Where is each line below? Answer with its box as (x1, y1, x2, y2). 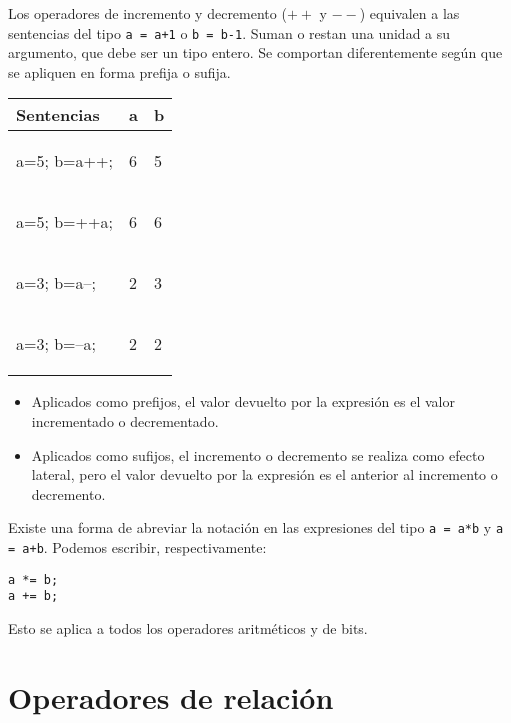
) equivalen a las (359, 3, 460, 23)
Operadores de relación (8, 676, 334, 717)
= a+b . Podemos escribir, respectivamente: (8, 537, 267, 558)
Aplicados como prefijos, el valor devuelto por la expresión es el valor (31, 391, 456, 412)
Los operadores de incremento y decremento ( (8, 3, 287, 23)
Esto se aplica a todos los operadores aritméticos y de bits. (8, 618, 368, 639)
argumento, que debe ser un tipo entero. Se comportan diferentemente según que (8, 42, 503, 63)
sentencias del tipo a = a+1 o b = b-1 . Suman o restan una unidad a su (8, 22, 451, 43)
